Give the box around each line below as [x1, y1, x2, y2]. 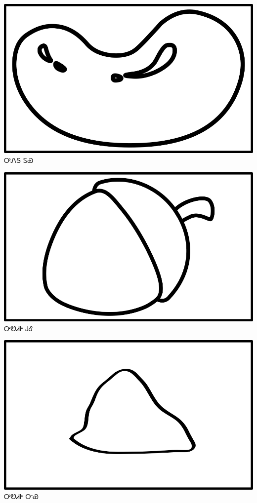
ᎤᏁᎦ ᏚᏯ [4, 155, 34, 165]
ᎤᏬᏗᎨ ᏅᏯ [4, 491, 39, 502]
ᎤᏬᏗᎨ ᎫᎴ [4, 323, 33, 333]
